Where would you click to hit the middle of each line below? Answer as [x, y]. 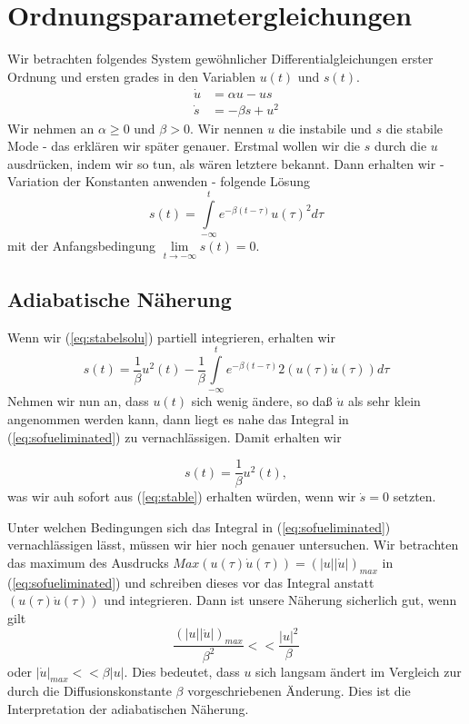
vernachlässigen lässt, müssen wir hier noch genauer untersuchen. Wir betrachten [233, 545]
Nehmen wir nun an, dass [78, 401]
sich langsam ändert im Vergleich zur [359, 671]
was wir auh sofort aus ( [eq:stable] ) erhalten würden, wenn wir [182, 496]
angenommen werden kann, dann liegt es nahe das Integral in [178, 419]
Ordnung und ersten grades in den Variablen [131, 76]
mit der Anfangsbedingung [82, 246]
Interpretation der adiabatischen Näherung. [128, 708]
